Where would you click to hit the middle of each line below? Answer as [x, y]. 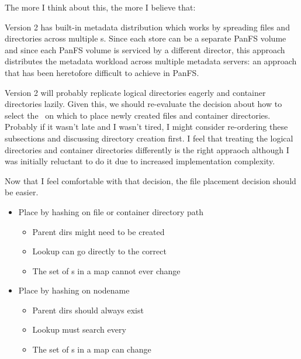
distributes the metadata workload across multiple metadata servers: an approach [151, 61]
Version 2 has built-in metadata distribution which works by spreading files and [147, 27]
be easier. [22, 192]
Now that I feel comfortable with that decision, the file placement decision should [150, 180]
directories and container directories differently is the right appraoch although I [147, 149]
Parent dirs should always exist [88, 310]
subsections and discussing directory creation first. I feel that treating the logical [149, 138]
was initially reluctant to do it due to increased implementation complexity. [140, 161]
